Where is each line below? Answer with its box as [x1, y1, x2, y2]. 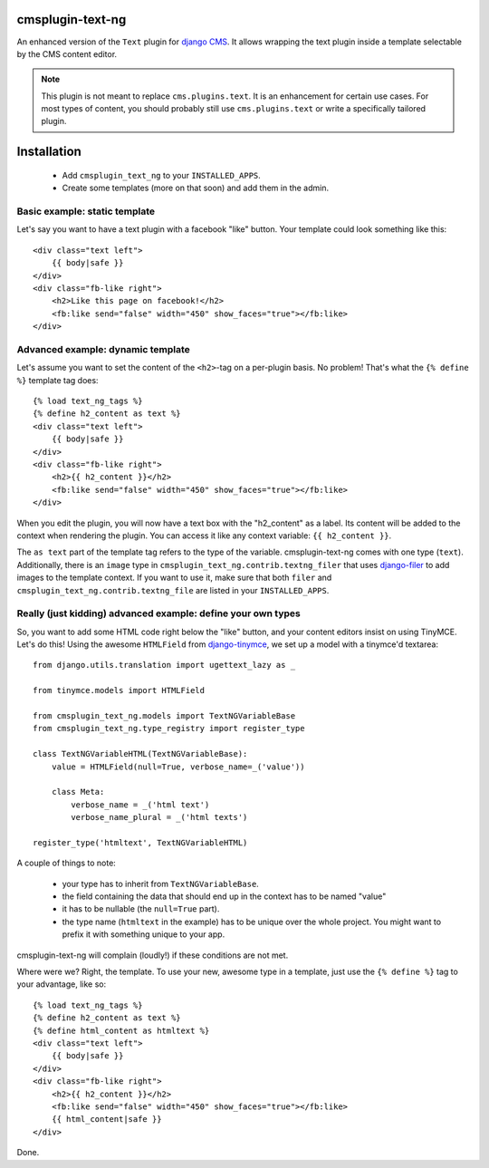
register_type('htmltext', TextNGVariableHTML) [33, 837, 248, 847]
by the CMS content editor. [16, 48, 118, 59]
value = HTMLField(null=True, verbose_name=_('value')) [51, 761, 305, 772]
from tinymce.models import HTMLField [33, 685, 206, 696]
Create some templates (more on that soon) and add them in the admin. [62, 182, 330, 194]
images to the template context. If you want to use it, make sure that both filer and [16, 572, 332, 584]
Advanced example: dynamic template [16, 343, 190, 355]
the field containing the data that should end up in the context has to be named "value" [62, 891, 387, 902]
